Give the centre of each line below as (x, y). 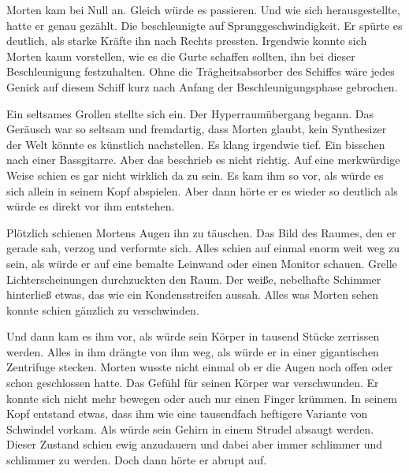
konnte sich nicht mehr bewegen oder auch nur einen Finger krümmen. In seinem (202, 398)
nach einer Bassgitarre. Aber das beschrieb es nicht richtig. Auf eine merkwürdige (203, 160)
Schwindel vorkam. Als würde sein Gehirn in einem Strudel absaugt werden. (190, 428)
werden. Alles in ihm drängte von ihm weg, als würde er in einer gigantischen (193, 351)
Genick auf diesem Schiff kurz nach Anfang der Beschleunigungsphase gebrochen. (202, 86)
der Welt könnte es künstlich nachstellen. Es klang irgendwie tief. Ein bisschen (196, 144)
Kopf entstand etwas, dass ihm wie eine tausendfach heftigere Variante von (187, 413)
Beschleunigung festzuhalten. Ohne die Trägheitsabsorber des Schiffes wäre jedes (201, 71)
